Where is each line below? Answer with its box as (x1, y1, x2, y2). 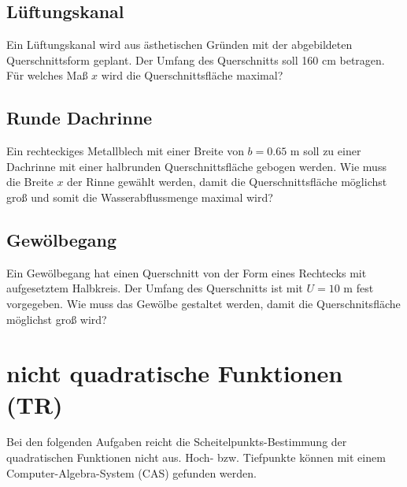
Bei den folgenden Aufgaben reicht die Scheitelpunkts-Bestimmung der (6, 433, 347, 450)
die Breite (6, 173, 54, 190)
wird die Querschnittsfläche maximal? (101, 67, 283, 84)
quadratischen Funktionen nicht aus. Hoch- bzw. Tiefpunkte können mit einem (6, 449, 386, 466)
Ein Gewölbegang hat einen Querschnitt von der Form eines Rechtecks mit (6, 264, 367, 281)
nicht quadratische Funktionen (6, 357, 343, 389)
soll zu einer (303, 143, 361, 159)
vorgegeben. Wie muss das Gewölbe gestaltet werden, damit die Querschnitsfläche (6, 295, 401, 311)
